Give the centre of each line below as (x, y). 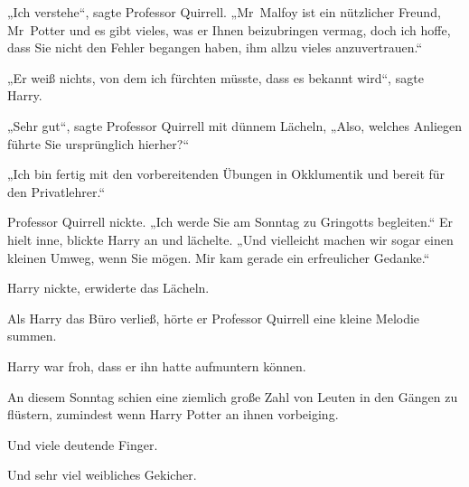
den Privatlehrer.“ (56, 191)
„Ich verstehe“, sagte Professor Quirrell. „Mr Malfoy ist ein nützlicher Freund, (224, 12)
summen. (32, 336)
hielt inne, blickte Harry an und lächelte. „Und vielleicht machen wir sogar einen (230, 239)
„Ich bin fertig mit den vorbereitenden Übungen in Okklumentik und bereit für (226, 174)
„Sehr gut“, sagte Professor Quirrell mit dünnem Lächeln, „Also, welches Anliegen (235, 125)
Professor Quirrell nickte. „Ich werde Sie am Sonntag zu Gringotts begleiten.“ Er (230, 222)
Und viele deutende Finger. (83, 444)
